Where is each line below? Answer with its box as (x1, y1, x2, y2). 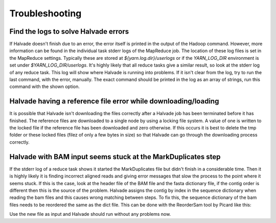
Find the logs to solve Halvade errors (9, 27, 129, 36)
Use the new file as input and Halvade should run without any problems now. (9, 211, 171, 217)
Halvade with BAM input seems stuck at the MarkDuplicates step (9, 152, 221, 161)
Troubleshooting (9, 8, 82, 19)
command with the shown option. (9, 83, 80, 90)
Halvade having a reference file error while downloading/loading (9, 97, 219, 106)
